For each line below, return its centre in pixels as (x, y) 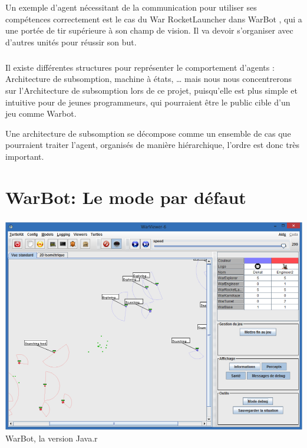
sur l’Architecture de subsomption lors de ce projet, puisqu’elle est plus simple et (151, 90)
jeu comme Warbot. (41, 113)
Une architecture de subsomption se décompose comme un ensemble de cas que (148, 133)
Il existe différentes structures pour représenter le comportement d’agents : (140, 67)
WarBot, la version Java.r (52, 438)
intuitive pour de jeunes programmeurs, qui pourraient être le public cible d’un (148, 102)
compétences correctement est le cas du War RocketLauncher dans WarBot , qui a (154, 19)
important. (25, 156)
